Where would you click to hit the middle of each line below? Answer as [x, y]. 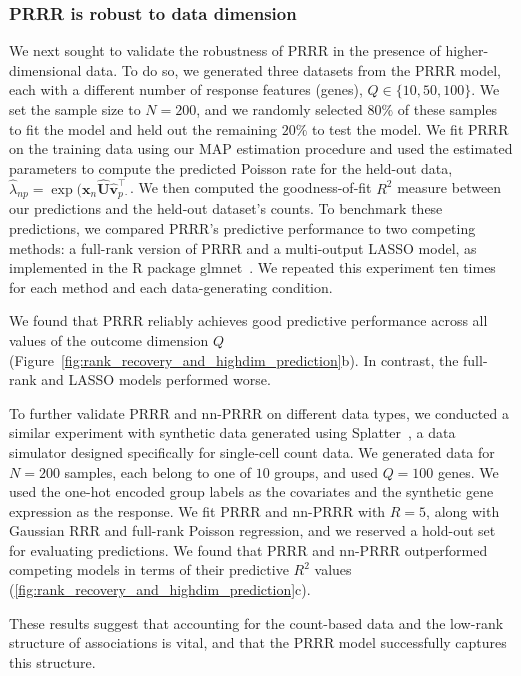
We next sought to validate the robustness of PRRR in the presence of [225, 50]
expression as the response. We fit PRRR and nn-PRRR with [197, 510]
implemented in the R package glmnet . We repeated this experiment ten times [252, 267]
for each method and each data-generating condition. [171, 286]
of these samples [447, 109]
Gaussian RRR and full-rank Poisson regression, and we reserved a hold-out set [252, 530]
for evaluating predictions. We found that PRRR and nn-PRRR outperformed [248, 549]
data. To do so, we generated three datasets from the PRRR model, [293, 69]
